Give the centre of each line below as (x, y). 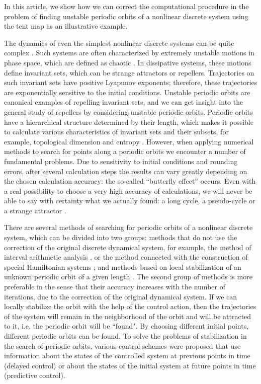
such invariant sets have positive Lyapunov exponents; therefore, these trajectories (131, 82)
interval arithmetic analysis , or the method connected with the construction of (126, 257)
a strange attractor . (35, 210)
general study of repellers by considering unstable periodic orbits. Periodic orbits (128, 111)
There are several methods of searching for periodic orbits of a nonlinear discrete (128, 227)
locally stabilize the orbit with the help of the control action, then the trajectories (130, 306)
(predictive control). (35, 375)
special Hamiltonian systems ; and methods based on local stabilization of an (123, 266)
